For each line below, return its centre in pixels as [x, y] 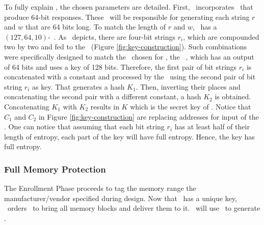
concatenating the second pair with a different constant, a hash [103, 96]
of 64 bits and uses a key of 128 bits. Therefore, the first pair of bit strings [121, 66]
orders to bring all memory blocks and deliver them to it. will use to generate [134, 208]
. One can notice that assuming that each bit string [84, 126]
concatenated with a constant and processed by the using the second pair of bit [130, 77]
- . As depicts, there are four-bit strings [112, 36]
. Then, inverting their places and [188, 86]
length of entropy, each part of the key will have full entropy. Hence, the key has [129, 136]
